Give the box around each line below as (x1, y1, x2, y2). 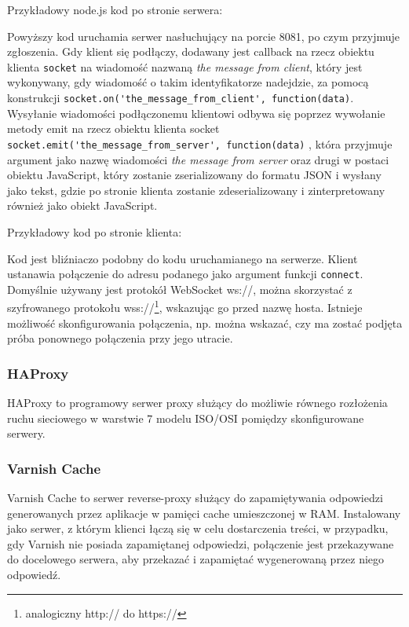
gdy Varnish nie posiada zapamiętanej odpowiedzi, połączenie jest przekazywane (7, 535, 394, 552)
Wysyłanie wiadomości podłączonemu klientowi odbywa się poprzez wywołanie (7, 104, 385, 121)
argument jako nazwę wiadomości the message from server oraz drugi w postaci (7, 151, 389, 167)
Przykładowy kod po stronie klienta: (7, 223, 182, 240)
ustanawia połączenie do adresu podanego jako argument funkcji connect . (7, 266, 363, 282)
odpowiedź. (7, 566, 61, 582)
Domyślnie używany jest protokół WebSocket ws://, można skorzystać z (7, 280, 352, 297)
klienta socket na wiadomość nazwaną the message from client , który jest (7, 58, 363, 75)
